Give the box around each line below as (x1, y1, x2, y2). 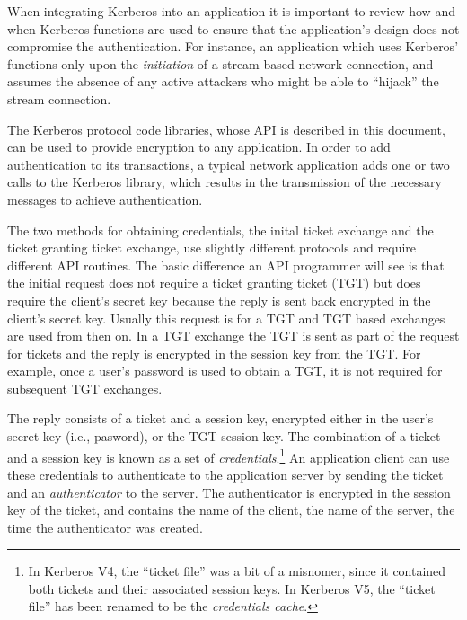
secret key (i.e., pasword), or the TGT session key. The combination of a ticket (7, 427, 441, 446)
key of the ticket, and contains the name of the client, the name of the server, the (7, 500, 455, 519)
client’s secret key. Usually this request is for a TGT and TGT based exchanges (7, 308, 445, 327)
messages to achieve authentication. (7, 190, 203, 208)
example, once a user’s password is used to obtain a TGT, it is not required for (7, 361, 443, 380)
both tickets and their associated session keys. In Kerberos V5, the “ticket (28, 579, 436, 598)
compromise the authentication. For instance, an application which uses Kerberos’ (7, 37, 459, 56)
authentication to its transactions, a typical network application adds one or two (7, 155, 450, 173)
